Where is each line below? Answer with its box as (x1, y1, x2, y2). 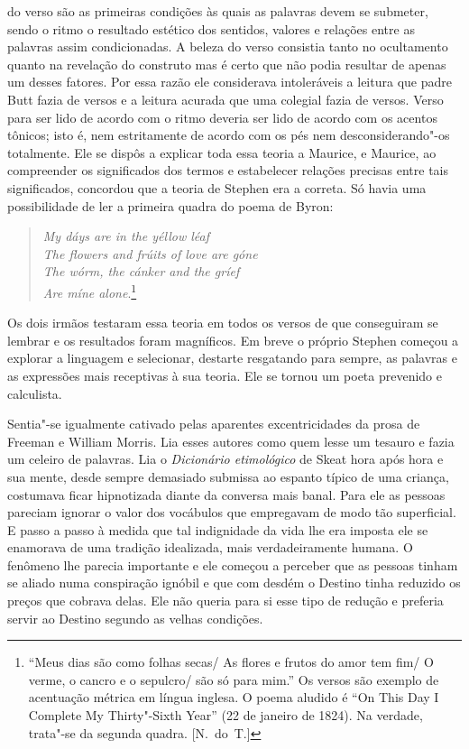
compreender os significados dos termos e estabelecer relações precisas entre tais (7, 161, 448, 180)
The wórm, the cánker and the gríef (42, 262, 240, 281)
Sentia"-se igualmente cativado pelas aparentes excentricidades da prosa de (7, 414, 420, 433)
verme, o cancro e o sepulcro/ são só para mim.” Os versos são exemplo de (28, 670, 439, 689)
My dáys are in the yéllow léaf (42, 227, 209, 245)
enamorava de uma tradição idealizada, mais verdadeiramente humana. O (7, 538, 413, 557)
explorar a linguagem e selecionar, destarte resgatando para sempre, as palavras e (7, 348, 457, 367)
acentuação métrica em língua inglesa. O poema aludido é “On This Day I (28, 688, 439, 707)
